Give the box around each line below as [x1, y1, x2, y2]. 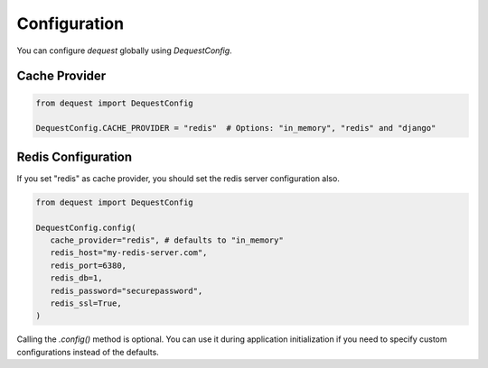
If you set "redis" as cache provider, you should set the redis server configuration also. [16, 172, 341, 184]
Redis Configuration [16, 149, 133, 164]
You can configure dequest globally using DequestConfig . [16, 45, 232, 56]
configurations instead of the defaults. [16, 346, 160, 357]
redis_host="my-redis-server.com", [50, 248, 208, 258]
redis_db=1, [50, 273, 103, 283]
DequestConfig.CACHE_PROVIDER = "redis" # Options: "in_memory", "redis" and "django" [35, 123, 436, 133]
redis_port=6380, [50, 260, 127, 271]
